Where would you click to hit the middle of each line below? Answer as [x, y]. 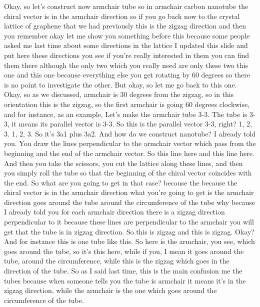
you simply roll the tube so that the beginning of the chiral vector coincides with [128, 173]
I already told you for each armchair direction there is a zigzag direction [114, 212]
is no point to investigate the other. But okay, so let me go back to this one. [120, 84]
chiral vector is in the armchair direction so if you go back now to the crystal [122, 16]
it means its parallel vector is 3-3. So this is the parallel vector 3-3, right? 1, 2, [132, 124]
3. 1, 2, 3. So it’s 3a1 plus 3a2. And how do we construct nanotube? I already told [130, 133]
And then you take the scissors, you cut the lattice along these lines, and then [123, 163]
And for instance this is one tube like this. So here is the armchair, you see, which [129, 241]
